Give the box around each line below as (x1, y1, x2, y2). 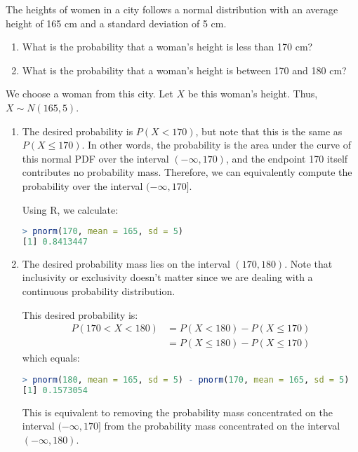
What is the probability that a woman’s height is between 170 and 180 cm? (22, 62, 347, 77)
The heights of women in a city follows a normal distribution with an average (6, 2, 338, 16)
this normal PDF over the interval (22, 151, 169, 165)
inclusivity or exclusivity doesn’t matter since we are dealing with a (22, 270, 313, 285)
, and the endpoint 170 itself (225, 151, 348, 165)
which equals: (22, 350, 80, 365)
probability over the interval (22, 178, 143, 193)
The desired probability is (22, 123, 133, 138)
